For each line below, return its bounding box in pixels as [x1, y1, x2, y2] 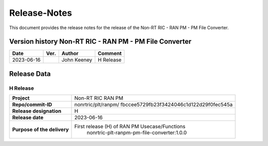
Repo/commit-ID [12, 101, 52, 108]
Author [61, 50, 79, 57]
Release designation [12, 108, 62, 114]
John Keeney [61, 57, 93, 64]
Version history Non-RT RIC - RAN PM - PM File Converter [9, 37, 192, 46]
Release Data [9, 70, 51, 78]
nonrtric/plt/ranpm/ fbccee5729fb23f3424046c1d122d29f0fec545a [74, 101, 233, 108]
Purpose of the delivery [12, 126, 69, 133]
